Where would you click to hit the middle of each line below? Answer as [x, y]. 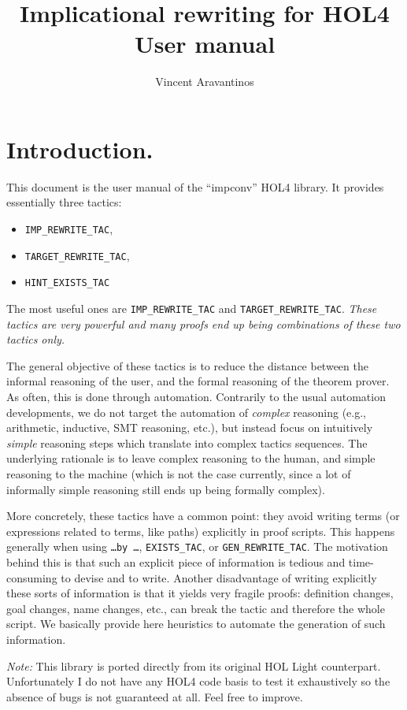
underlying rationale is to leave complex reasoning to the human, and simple [191, 458]
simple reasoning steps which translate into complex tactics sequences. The [187, 442]
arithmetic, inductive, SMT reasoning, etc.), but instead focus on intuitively [190, 427]
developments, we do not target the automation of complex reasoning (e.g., [186, 412]
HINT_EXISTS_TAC [67, 283]
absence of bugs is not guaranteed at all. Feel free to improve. [155, 696]
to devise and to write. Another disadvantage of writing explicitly [219, 577]
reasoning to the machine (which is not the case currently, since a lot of [179, 474]
